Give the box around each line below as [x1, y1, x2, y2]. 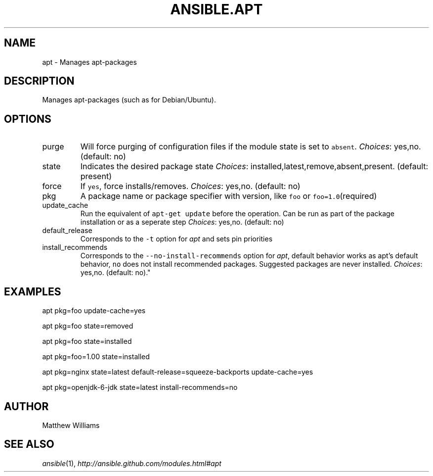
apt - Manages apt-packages [42, 57, 137, 66]
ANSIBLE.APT [170, 1, 263, 18]
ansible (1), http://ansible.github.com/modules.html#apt [42, 459, 221, 468]
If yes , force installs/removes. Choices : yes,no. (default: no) [80, 181, 301, 191]
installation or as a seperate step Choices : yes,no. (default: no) [80, 218, 284, 227]
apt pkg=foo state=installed [42, 337, 132, 346]
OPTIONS [4, 112, 51, 125]
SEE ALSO [4, 438, 54, 451]
